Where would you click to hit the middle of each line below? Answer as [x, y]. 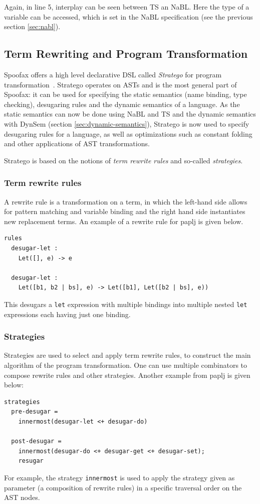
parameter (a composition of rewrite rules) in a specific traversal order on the [123, 487]
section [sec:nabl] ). [32, 26]
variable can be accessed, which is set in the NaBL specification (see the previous [128, 16]
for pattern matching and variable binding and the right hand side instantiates [125, 211]
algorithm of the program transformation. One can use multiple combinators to [126, 365]
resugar [31, 461]
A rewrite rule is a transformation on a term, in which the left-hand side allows [126, 201]
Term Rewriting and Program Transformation [126, 54]
